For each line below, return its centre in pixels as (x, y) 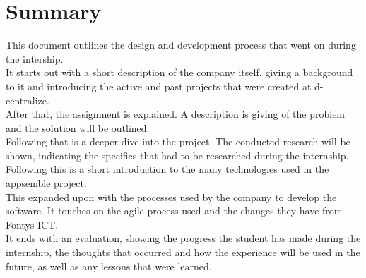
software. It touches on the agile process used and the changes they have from (174, 211)
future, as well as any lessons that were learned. (109, 266)
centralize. (28, 100)
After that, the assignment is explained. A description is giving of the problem (176, 114)
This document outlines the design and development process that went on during (181, 45)
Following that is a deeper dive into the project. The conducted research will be (178, 141)
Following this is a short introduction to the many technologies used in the (167, 169)
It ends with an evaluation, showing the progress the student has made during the (183, 238)
